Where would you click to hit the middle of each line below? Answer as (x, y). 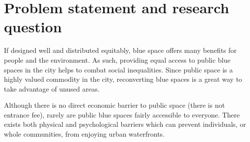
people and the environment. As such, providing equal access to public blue (117, 59)
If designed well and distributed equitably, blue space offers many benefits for (120, 50)
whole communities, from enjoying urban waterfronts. (84, 134)
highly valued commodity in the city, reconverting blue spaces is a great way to (123, 79)
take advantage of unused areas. (52, 88)
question (33, 27)
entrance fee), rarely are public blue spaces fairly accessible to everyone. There (122, 114)
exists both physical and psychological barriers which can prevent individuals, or (125, 124)
